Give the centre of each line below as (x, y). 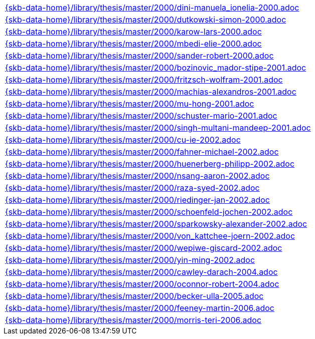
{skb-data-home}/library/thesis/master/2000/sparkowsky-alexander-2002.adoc (156, 224)
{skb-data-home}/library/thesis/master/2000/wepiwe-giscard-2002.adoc (144, 248)
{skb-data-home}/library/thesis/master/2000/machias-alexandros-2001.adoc (151, 92)
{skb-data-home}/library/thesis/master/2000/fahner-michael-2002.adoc (142, 152)
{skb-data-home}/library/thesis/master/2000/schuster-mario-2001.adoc (141, 116)
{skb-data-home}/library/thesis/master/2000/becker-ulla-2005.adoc (134, 296)
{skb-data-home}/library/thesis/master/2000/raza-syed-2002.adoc (132, 188)
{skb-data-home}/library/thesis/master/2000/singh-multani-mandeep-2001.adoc (158, 128)
